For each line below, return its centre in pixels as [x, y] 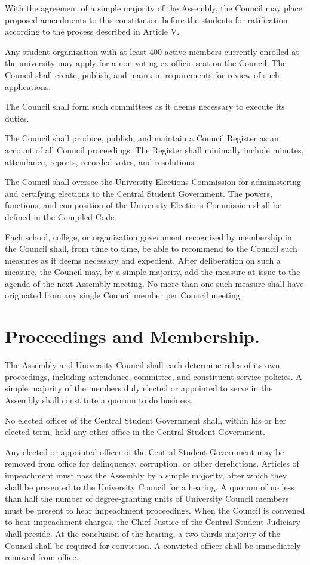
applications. [28, 86]
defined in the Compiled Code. [61, 216]
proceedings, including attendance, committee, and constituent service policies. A [154, 376]
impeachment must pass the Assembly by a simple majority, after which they [146, 475]
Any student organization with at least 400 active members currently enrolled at [152, 51]
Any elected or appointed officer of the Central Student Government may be [145, 451]
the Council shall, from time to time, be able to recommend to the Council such [151, 248]
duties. [17, 118]
